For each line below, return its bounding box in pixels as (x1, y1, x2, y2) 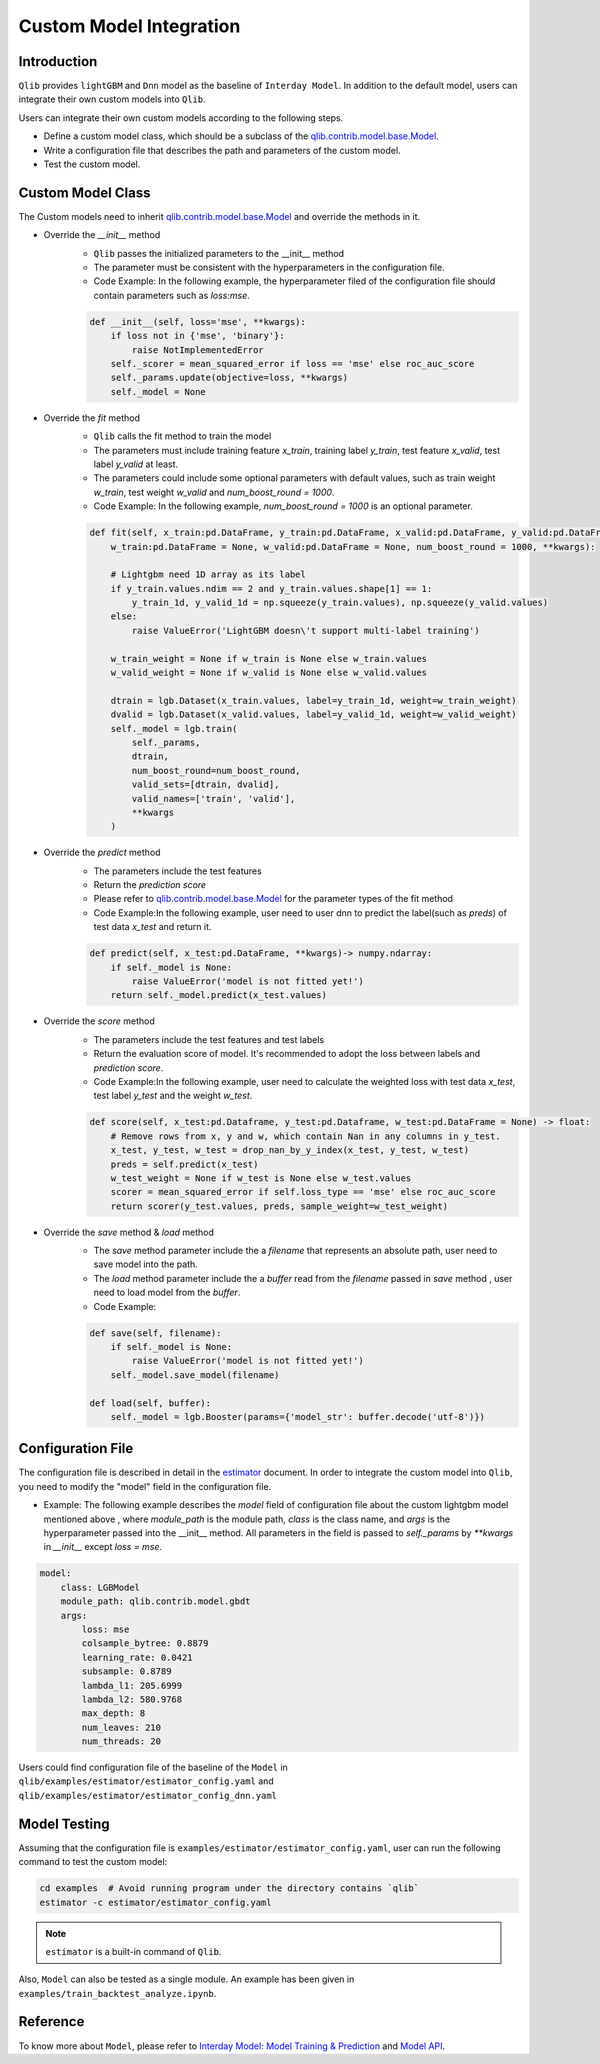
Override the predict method (43, 846, 161, 859)
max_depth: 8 (81, 1708, 146, 1719)
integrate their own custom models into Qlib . (18, 93, 206, 105)
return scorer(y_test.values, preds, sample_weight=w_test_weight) (110, 1200, 449, 1212)
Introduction (18, 53, 98, 70)
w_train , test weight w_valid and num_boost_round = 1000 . (93, 486, 335, 498)
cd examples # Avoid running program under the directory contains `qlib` (39, 1883, 420, 1894)
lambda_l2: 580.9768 (81, 1693, 183, 1705)
